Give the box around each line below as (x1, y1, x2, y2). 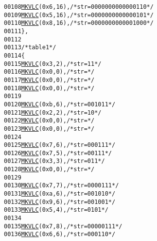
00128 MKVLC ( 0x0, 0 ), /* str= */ (4, 166, 95, 173)
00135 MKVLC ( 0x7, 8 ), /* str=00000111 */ (4, 222, 122, 230)
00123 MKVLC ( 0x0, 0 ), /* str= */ (4, 125, 95, 132)
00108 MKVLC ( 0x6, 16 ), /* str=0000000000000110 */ (4, 3, 154, 10)
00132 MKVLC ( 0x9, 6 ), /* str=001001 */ (4, 198, 116, 205)
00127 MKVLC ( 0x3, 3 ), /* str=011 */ (4, 158, 105, 165)
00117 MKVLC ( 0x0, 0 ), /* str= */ (4, 76, 95, 83)
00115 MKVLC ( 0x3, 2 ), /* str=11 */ (4, 60, 102, 67)
